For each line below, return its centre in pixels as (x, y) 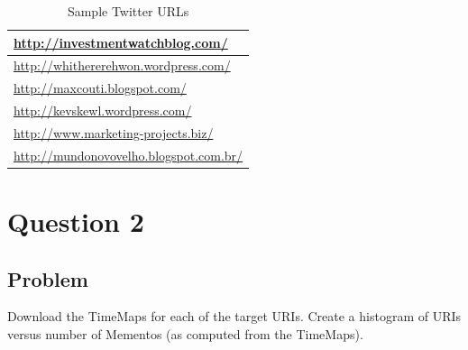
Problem (48, 278)
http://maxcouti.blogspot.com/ (100, 88)
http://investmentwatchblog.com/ (121, 42)
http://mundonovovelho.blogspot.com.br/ (128, 155)
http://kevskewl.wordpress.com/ (103, 111)
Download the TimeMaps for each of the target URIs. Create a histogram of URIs (234, 316)
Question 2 (76, 221)
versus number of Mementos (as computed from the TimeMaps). (185, 334)
